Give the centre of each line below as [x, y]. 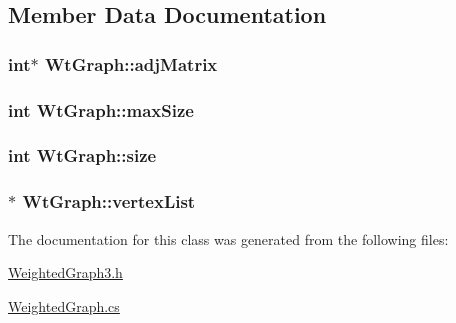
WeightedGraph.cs [64, 305]
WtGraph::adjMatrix [131, 63]
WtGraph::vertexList [109, 201]
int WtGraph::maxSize [101, 109]
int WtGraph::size [82, 155]
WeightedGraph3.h [65, 272]
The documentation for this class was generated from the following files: [228, 238]
